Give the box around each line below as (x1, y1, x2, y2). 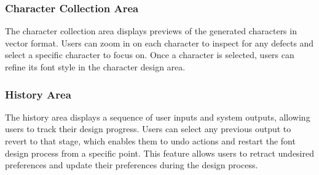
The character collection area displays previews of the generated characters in (5, 24, 297, 37)
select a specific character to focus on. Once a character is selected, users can (5, 48, 294, 61)
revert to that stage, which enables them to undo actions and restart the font (5, 135, 296, 147)
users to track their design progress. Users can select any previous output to (5, 122, 291, 135)
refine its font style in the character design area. (5, 61, 186, 73)
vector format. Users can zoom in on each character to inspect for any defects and (5, 36, 314, 49)
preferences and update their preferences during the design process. (5, 158, 258, 171)
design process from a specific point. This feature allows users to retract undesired (5, 146, 314, 159)
